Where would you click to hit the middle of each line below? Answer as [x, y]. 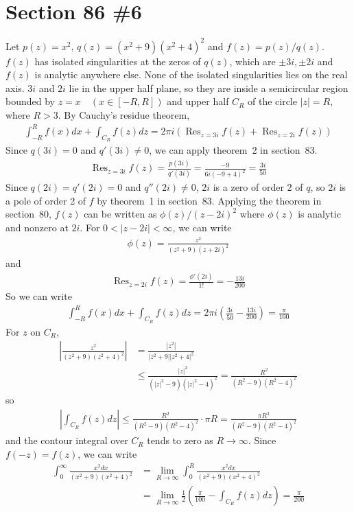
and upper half [198, 101]
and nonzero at [37, 227]
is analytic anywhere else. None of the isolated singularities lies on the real [191, 74]
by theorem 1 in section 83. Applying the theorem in [209, 200]
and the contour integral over [67, 440]
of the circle [272, 101]
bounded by [30, 101]
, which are [252, 61]
